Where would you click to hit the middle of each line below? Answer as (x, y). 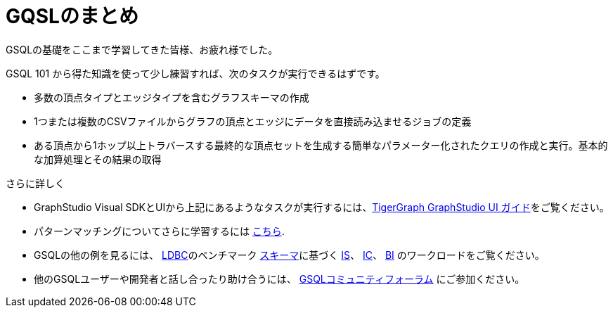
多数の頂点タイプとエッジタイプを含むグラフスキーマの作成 (172, 97)
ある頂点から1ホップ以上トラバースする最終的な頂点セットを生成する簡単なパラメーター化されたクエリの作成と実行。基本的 (321, 145)
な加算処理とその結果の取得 (98, 159)
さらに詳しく (35, 183)
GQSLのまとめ (72, 16)
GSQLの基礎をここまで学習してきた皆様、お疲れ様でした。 (142, 49)
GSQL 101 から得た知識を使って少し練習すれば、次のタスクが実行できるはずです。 (195, 73)
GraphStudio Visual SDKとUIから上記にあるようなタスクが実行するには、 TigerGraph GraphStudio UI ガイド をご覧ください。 (322, 207)
